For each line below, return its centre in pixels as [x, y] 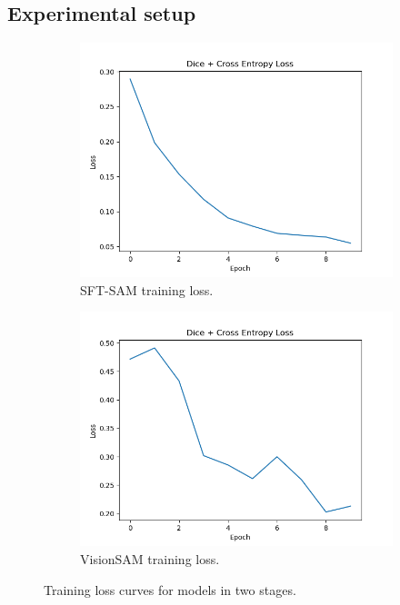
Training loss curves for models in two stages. [170, 589]
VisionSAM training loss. [150, 558]
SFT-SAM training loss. [147, 289]
